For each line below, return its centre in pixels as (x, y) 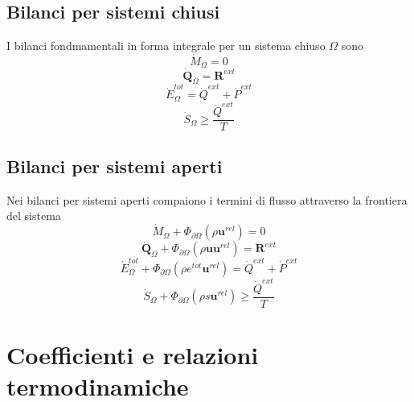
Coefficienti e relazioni (133, 354)
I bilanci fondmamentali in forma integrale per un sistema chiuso (166, 46)
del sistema (34, 216)
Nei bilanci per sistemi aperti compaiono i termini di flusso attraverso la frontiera (207, 199)
